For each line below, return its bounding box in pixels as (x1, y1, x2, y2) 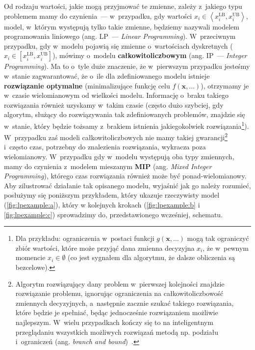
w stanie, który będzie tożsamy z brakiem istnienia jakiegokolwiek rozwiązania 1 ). (4, 119, 249, 131)
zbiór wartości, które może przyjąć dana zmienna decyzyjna (15, 242, 195, 253)
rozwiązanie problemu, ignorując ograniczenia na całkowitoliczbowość (15, 288, 224, 298)
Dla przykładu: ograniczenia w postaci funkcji (15, 233, 154, 243)
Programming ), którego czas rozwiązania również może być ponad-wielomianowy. (4, 171, 247, 181)
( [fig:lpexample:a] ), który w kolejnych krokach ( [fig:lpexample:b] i (4, 200, 200, 209)
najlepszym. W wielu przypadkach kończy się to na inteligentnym (15, 317, 213, 327)
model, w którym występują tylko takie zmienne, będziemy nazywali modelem (4, 21, 239, 31)
